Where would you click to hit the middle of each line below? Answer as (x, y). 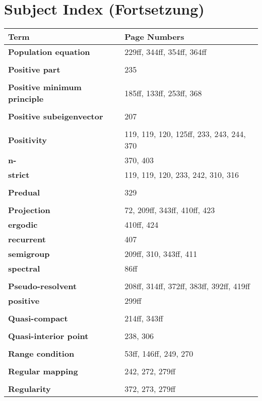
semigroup (29, 254)
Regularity (29, 389)
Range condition (41, 354)
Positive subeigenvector (56, 116)
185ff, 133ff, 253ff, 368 (163, 93)
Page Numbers (154, 37)
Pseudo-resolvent (43, 286)
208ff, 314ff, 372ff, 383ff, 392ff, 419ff (187, 286)
